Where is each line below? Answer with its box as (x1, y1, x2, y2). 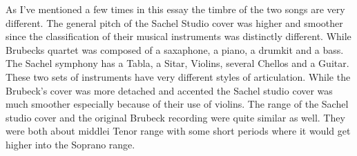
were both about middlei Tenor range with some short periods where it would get (6, 124, 351, 138)
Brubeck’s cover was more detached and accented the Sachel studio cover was (6, 83, 333, 97)
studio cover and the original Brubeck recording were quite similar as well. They (6, 110, 345, 124)
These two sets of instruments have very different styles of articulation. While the (6, 69, 351, 84)
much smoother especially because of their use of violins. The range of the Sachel (6, 97, 349, 111)
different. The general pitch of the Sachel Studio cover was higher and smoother (6, 15, 343, 30)
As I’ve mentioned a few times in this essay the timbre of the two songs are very (6, 2, 345, 16)
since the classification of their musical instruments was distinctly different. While (6, 29, 351, 43)
